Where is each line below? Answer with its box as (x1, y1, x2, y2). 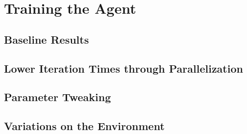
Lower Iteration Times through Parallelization (4, 60, 243, 76)
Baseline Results (4, 31, 89, 47)
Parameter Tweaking (4, 89, 111, 105)
